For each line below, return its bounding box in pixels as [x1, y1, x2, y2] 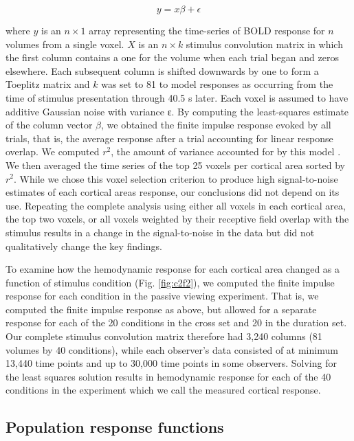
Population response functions [5, 416, 224, 438]
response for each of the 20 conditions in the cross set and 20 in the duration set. [5, 315, 347, 330]
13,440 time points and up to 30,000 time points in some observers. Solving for [5, 356, 337, 370]
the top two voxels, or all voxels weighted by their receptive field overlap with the [5, 212, 349, 226]
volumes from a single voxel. [5, 36, 124, 51]
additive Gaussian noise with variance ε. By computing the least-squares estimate [5, 104, 349, 118]
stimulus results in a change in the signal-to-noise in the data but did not [5, 225, 315, 239]
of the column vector [5, 117, 93, 132]
